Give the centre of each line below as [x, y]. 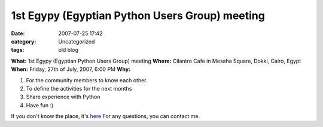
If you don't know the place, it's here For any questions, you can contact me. [106, 116]
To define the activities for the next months [79, 88]
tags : [18, 50]
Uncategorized [77, 41]
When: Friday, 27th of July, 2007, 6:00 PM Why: [71, 69]
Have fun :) [40, 105]
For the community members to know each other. [87, 80]
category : [24, 41]
